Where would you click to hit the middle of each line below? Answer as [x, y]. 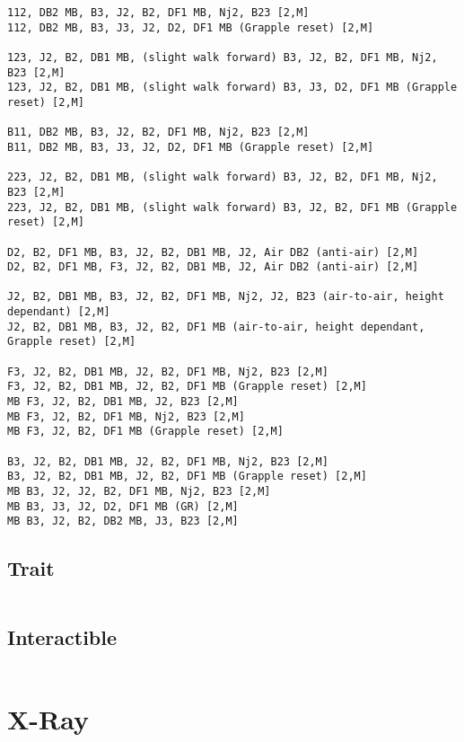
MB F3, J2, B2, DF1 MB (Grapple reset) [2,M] [145, 432]
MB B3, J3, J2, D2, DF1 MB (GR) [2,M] [123, 506]
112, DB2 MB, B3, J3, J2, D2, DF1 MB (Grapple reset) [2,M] [191, 27]
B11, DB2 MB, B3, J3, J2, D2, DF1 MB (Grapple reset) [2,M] [191, 147]
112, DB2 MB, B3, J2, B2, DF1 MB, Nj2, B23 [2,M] [158, 13]
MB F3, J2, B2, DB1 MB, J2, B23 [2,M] [123, 402]
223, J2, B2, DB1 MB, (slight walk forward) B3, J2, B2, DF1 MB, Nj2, [223, 177]
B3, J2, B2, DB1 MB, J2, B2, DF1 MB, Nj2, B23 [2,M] [168, 461]
